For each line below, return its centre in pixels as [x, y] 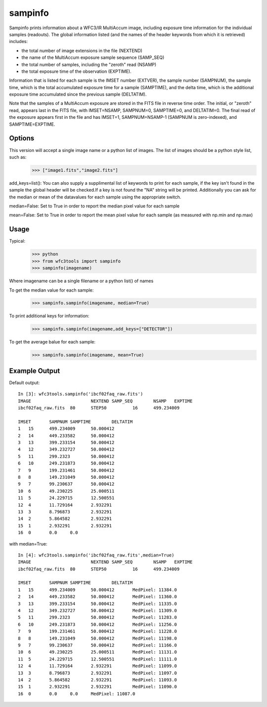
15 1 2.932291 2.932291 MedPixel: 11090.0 [98, 687]
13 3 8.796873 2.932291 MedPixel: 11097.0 [98, 673]
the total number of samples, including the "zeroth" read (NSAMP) [89, 64]
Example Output [35, 371]
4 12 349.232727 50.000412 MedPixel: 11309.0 [98, 611]
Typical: [17, 241]
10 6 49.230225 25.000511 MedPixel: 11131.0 [98, 652]
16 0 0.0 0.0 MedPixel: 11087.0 [77, 694]
